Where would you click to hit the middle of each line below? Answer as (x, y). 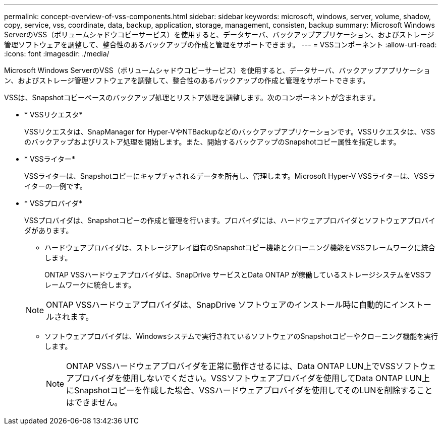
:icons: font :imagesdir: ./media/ (57, 54)
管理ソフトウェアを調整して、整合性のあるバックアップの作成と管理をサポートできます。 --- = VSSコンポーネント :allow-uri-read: (220, 45)
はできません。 (94, 402)
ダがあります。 (49, 230)
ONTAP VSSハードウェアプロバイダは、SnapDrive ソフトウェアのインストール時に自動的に (219, 305)
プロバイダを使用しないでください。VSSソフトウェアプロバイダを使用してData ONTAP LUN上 (252, 378)
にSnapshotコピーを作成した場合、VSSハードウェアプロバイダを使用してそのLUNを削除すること (250, 390)
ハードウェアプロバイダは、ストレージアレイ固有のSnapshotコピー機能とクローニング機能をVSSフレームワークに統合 (240, 247)
